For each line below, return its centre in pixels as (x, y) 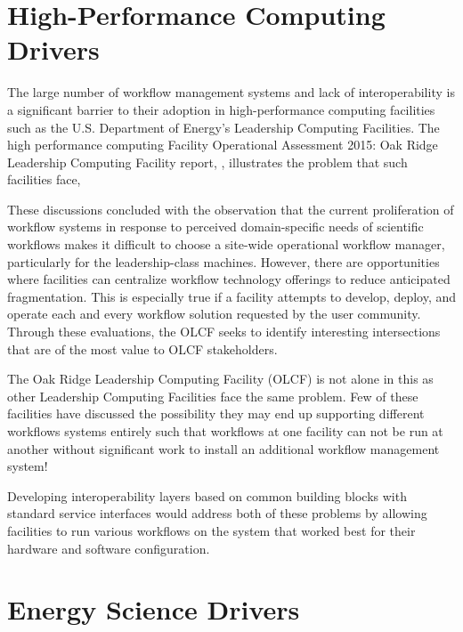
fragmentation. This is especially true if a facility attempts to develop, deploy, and (232, 296)
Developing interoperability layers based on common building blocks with (207, 495)
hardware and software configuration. (109, 548)
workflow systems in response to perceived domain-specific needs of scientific (215, 227)
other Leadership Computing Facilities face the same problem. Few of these (213, 396)
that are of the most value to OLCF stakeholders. (142, 348)
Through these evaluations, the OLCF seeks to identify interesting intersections (224, 332)
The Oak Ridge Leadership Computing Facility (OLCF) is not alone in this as (220, 379)
